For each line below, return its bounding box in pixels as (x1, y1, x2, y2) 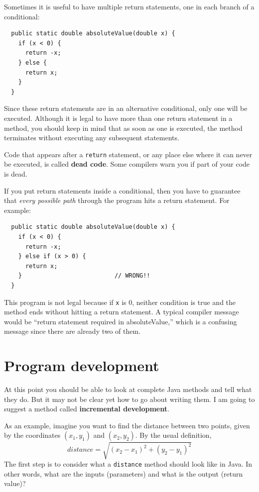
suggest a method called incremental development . (4, 403, 169, 414)
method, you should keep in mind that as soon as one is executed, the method (4, 122, 243, 133)
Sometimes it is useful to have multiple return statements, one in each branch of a (4, 1, 255, 11)
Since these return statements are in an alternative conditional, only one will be (4, 103, 248, 113)
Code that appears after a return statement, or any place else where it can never (4, 149, 253, 159)
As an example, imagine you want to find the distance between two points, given (4, 420, 250, 430)
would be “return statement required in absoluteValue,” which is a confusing (4, 316, 237, 326)
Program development (4, 355, 159, 376)
